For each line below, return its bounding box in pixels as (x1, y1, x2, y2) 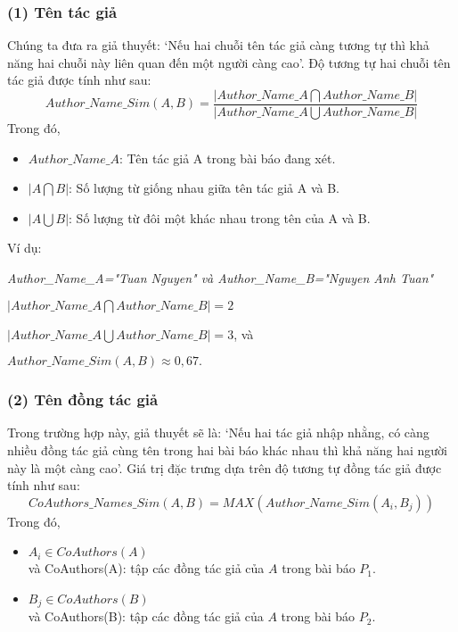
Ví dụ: (7, 238, 42, 257)
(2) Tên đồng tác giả (7, 388, 159, 411)
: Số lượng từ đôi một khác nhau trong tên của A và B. (69, 208, 371, 227)
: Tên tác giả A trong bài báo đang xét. (119, 148, 336, 167)
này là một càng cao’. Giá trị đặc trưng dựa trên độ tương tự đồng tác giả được (7, 458, 442, 477)
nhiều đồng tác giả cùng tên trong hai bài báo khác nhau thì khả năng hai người (7, 441, 448, 460)
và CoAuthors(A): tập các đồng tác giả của (28, 559, 265, 578)
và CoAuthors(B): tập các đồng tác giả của (28, 607, 264, 626)
